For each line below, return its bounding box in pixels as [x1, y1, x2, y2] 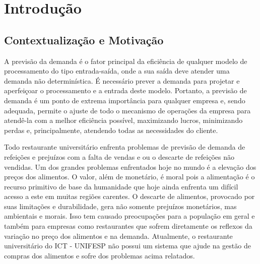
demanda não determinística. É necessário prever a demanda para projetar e [4, 75, 240, 86]
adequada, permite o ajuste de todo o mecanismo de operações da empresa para [4, 105, 251, 115]
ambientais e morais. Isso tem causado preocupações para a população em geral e [4, 211, 255, 221]
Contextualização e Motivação [4, 32, 164, 47]
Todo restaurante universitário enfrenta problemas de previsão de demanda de [4, 142, 245, 152]
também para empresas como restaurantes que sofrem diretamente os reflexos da [4, 221, 252, 231]
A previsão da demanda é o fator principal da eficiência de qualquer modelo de [4, 55, 247, 66]
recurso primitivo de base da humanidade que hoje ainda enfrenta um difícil [4, 181, 238, 191]
